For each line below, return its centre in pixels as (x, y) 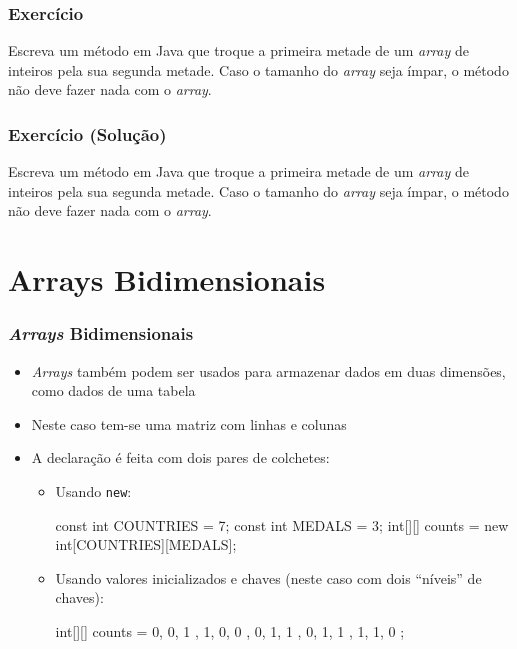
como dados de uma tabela (113, 390)
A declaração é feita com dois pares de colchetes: (180, 457)
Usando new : (93, 490)
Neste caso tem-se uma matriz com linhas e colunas (189, 423)
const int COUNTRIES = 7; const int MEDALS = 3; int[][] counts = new (282, 524)
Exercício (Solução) (87, 133)
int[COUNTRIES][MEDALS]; (146, 544)
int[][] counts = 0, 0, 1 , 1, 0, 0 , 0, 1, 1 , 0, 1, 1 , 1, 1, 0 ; (230, 631)
